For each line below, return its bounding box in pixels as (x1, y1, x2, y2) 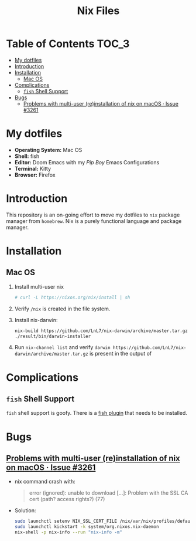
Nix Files (77, 4, 120, 18)
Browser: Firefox (14, 171, 56, 178)
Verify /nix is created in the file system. (14, 305, 111, 312)
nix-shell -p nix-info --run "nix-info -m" (14, 529, 123, 535)
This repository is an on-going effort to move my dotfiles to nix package (6, 211, 180, 218)
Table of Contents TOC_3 (6, 37, 130, 50)
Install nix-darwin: (14, 316, 58, 323)
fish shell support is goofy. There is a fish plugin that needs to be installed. (6, 410, 187, 417)
